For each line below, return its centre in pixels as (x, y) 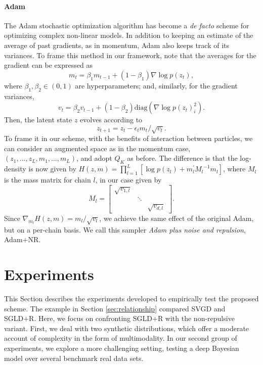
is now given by (52, 169)
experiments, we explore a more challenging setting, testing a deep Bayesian (122, 348)
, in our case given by (128, 180)
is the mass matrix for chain (48, 180)
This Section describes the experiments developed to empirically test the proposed (131, 298)
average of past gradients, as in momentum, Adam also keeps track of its (117, 45)
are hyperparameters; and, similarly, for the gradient (156, 85)
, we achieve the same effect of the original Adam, (177, 218)
